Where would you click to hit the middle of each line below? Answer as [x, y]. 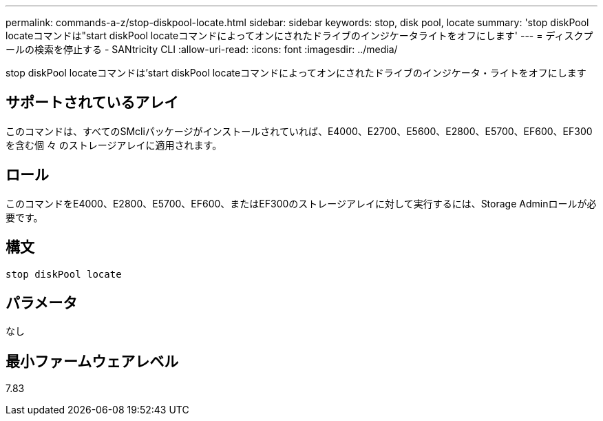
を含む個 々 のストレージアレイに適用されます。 [114, 145]
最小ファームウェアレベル [92, 361]
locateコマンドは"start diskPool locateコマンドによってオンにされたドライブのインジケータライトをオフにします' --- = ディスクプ [299, 35]
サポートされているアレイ [92, 103]
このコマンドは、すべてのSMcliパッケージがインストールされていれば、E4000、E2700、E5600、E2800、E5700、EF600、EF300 [299, 131]
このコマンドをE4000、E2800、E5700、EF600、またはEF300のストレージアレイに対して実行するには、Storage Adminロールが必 [301, 203]
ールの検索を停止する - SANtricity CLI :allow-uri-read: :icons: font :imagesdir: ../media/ [202, 49]
